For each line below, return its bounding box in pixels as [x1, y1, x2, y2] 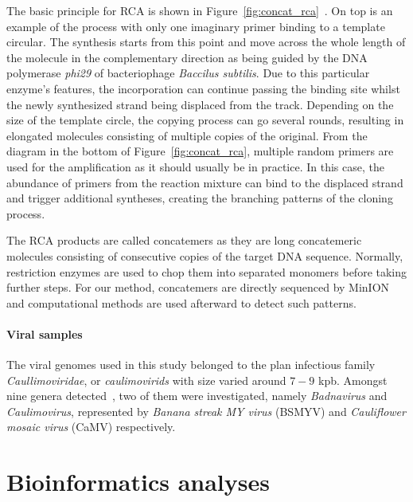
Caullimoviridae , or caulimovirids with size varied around [6, 371, 286, 388]
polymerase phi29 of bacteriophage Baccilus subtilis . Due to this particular [6, 65, 370, 81]
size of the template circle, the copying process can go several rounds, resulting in [6, 112, 404, 128]
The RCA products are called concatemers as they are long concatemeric [6, 232, 362, 249]
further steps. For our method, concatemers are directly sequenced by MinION [6, 279, 390, 296]
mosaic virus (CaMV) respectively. [6, 418, 176, 435]
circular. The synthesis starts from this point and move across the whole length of [6, 33, 406, 50]
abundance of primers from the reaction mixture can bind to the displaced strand [6, 174, 403, 190]
